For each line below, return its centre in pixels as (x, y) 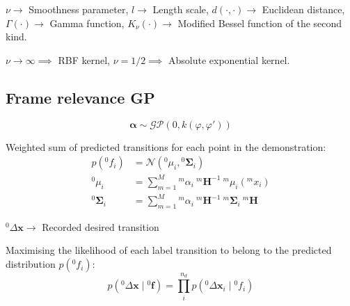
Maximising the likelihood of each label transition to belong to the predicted (169, 250)
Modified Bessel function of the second (260, 23)
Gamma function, (87, 23)
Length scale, (181, 9)
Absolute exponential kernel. (229, 59)
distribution (31, 264)
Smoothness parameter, (79, 9)
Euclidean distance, (303, 9)
